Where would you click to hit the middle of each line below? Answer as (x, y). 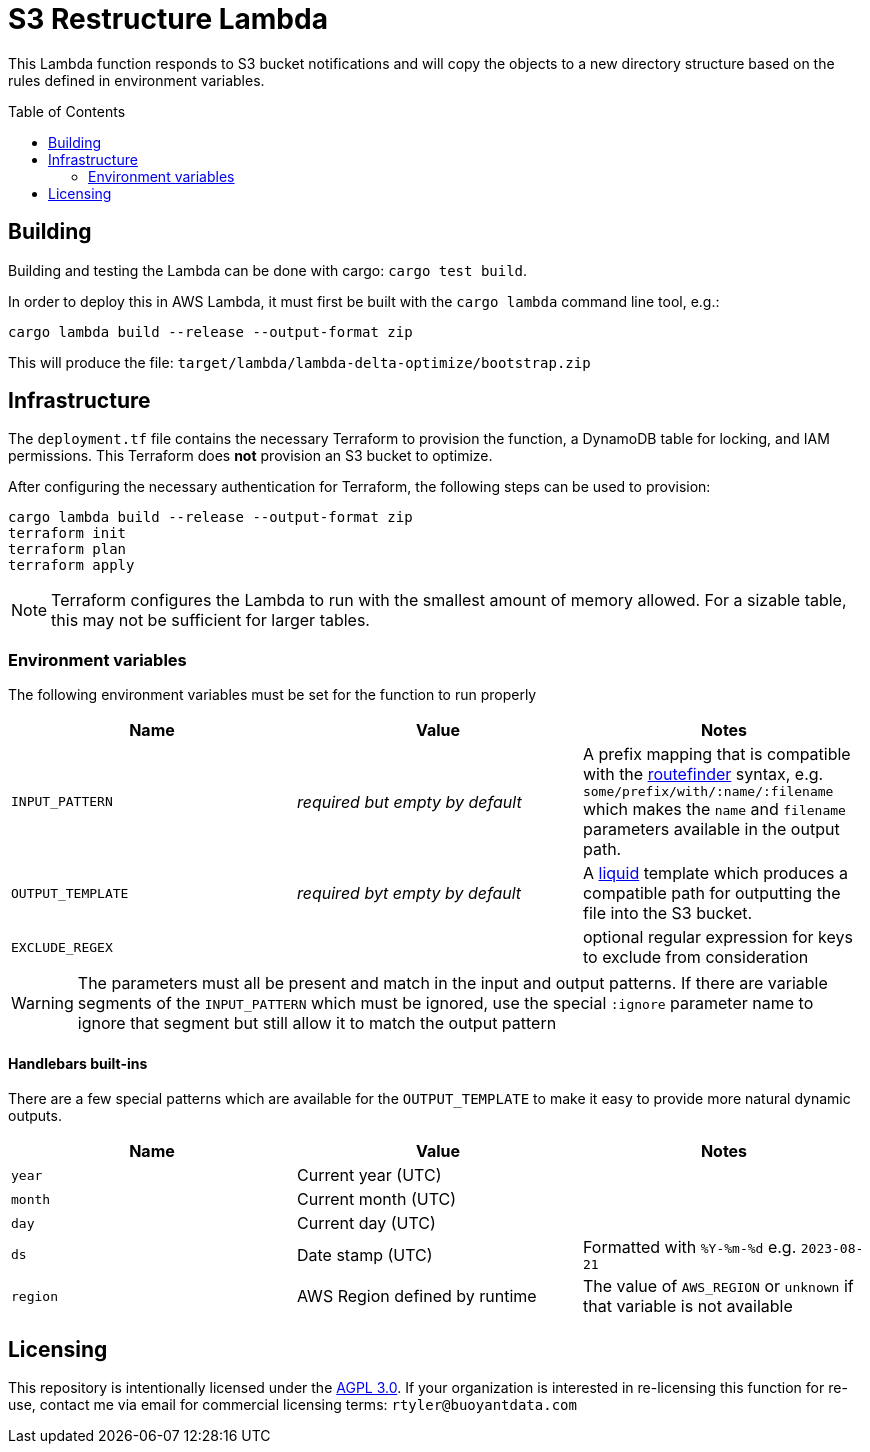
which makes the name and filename (714, 809)
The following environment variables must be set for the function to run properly (272, 695)
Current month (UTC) (376, 1199)
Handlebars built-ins (78, 1063)
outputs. (35, 1116)
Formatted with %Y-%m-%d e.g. (689, 1247)
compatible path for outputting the (711, 893)
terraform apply (71, 565)
